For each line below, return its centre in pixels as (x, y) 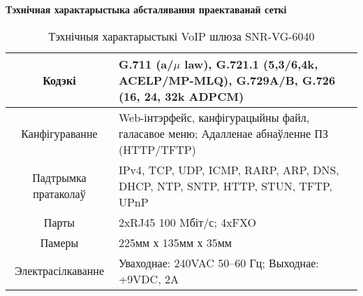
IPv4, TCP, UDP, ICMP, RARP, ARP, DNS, (229, 169)
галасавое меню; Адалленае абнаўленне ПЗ (223, 133)
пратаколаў (59, 194)
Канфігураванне (59, 133)
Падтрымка (59, 178)
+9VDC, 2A (148, 279)
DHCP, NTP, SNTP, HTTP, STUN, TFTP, (225, 185)
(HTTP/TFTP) (157, 149)
